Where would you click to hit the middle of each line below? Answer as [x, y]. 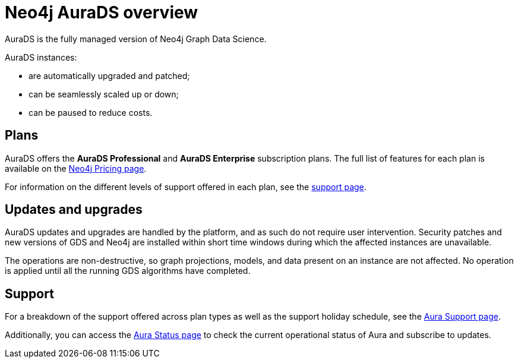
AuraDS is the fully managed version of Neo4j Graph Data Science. [136, 39]
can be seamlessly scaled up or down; [104, 94]
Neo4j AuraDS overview [102, 12]
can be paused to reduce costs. [91, 112]
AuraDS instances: [41, 57]
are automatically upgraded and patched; [109, 75]
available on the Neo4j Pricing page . [76, 168]
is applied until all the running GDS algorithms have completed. [128, 271]
